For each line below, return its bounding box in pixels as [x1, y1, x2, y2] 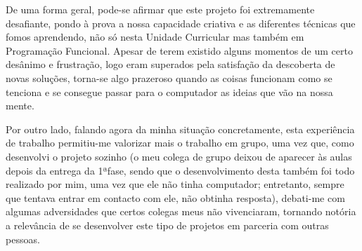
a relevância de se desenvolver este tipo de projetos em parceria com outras [6, 217, 329, 232]
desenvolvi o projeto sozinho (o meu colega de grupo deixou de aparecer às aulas [6, 149, 352, 163]
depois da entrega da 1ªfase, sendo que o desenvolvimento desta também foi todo [6, 163, 355, 177]
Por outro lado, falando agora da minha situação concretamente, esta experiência [6, 121, 355, 136]
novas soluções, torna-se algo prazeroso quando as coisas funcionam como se [6, 70, 332, 85]
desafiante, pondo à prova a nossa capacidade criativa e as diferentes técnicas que [6, 15, 356, 30]
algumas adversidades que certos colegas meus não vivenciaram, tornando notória [6, 204, 356, 219]
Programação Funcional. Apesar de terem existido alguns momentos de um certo [6, 43, 353, 57]
